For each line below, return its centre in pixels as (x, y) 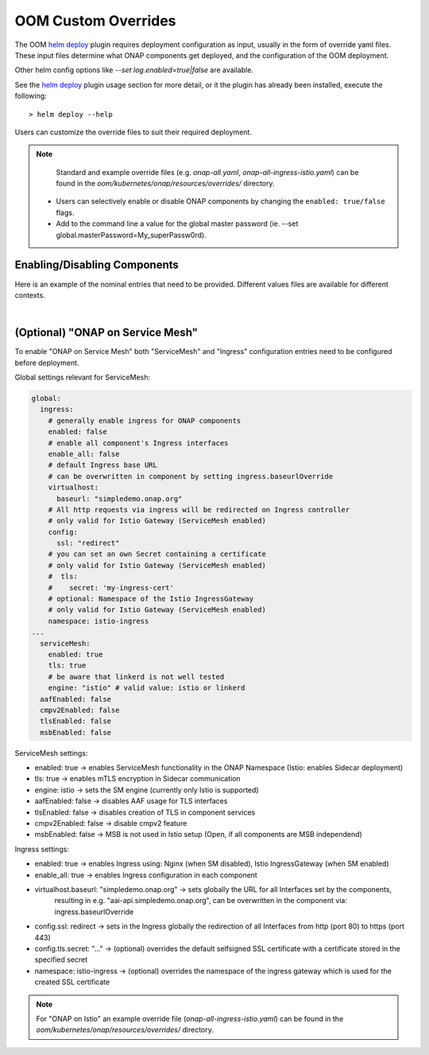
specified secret (61, 960)
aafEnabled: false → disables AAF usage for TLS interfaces (131, 801)
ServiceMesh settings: (51, 753)
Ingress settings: (42, 849)
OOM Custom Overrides (95, 21)
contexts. (30, 295)
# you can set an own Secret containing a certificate (157, 554)
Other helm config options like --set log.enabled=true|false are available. (134, 70)
